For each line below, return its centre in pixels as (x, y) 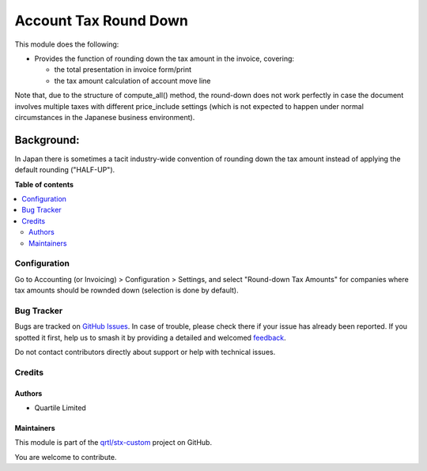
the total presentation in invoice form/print (123, 70)
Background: (47, 139)
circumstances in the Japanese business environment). (105, 117)
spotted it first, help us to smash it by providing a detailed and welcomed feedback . (150, 337)
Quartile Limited (60, 408)
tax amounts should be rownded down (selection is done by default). (127, 290)
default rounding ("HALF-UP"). (65, 170)
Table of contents (44, 184)
